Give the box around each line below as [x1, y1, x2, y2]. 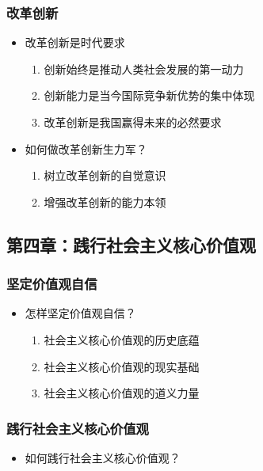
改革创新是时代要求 [25, 34, 125, 51]
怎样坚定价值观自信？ [25, 305, 136, 321]
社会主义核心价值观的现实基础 [44, 358, 200, 374]
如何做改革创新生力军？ [25, 140, 147, 157]
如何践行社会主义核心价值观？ [25, 449, 181, 465]
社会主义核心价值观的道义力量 [44, 385, 200, 401]
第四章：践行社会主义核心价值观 [6, 232, 256, 256]
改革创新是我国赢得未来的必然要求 [44, 114, 222, 130]
